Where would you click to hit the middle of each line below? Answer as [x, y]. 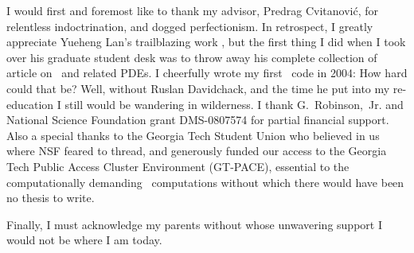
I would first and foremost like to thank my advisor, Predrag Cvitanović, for [192, 10]
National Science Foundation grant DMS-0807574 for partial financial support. [198, 120]
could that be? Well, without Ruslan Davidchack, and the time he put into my [198, 88]
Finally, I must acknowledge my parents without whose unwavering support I [194, 224]
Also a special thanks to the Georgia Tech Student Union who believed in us [193, 135]
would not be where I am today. [84, 240]
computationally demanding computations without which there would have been [205, 182]
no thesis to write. [51, 198]
